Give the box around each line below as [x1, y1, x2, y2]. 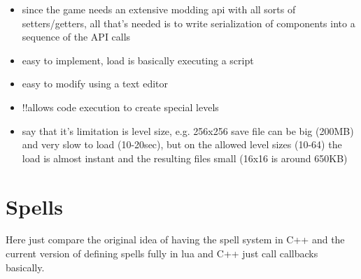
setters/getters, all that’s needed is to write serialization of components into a [22, 15, 355, 30]
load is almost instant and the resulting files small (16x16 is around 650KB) [22, 150, 348, 165]
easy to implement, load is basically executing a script [22, 52, 254, 67]
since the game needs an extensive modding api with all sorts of [22, 2, 296, 16]
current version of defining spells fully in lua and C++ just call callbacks [6, 246, 318, 261]
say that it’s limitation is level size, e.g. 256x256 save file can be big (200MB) [22, 123, 354, 138]
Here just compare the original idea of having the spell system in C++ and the [6, 232, 345, 247]
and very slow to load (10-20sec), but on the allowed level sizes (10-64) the [22, 137, 342, 152]
